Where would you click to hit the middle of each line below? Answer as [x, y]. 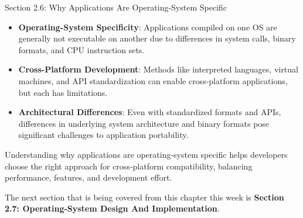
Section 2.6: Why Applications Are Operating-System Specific [116, 7]
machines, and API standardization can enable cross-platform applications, [153, 80]
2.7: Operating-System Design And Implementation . [112, 208]
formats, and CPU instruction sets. [81, 49]
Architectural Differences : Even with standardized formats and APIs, [150, 112]
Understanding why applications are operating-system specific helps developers [146, 154]
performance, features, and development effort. [88, 177]
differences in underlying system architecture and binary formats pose [144, 123]
